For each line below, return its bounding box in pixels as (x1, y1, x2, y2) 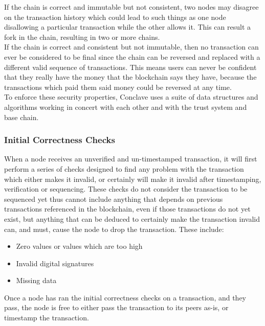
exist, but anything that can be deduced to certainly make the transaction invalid (4, 213, 260, 224)
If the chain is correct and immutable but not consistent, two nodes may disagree (4, 2, 259, 12)
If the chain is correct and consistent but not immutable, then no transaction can (4, 41, 259, 52)
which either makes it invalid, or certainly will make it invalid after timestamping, (4, 173, 261, 184)
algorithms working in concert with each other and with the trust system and (4, 101, 247, 112)
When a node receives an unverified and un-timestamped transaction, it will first (4, 153, 257, 164)
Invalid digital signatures (16, 258, 94, 268)
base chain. (4, 111, 39, 122)
